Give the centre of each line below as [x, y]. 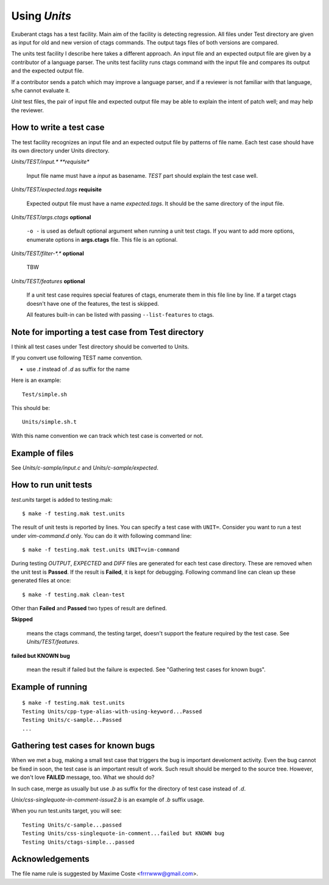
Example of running [49, 687]
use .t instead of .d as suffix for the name [78, 369]
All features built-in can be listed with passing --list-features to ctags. [120, 315]
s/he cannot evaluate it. [41, 90]
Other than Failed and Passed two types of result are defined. [89, 608]
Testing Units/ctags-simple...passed [79, 842]
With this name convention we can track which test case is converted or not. [107, 435]
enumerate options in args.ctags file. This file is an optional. [102, 239]
